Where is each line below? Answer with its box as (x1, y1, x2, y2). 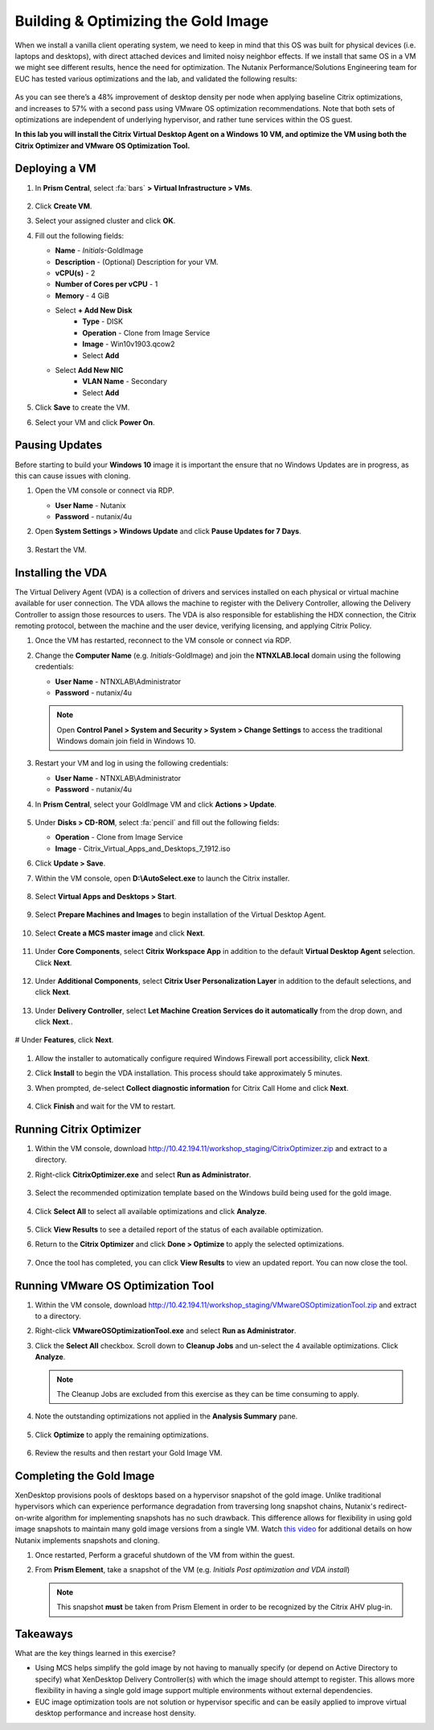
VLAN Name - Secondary (82, 377, 168, 386)
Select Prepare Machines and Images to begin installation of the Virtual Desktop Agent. (35, 910, 326, 919)
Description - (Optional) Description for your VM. (55, 257, 219, 266)
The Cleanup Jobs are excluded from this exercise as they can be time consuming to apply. (56, 1389, 359, 1398)
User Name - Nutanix (55, 500, 126, 510)
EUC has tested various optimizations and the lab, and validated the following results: (14, 73, 297, 84)
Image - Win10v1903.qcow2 (82, 339, 175, 349)
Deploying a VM (14, 162, 96, 175)
